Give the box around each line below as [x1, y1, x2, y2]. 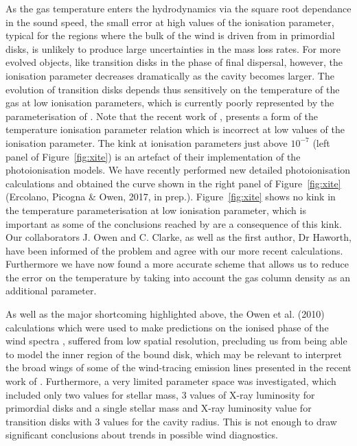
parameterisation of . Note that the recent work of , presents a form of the [5, 108, 319, 123]
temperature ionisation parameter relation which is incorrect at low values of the [5, 122, 345, 137]
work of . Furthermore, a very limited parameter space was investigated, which [5, 374, 336, 388]
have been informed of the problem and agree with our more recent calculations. [5, 243, 343, 257]
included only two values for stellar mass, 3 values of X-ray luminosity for [5, 387, 315, 401]
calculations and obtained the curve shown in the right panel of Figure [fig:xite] [5, 176, 341, 190]
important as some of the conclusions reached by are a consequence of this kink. [5, 216, 342, 231]
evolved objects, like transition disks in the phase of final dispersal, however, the [5, 55, 343, 69]
